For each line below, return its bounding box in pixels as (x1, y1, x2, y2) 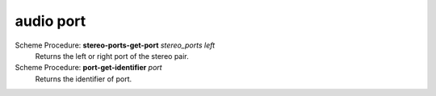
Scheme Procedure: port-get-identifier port (15, 63, 162, 73)
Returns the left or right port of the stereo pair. (35, 51, 189, 61)
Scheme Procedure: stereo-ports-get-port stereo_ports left (15, 40, 216, 50)
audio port (15, 12, 86, 30)
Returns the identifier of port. (35, 73, 132, 84)
